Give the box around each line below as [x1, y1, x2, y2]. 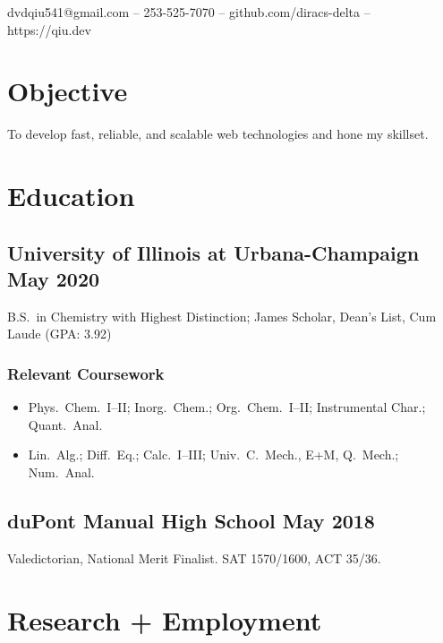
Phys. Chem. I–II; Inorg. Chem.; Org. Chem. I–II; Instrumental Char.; [28, 398, 426, 416]
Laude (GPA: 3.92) [7, 324, 112, 343]
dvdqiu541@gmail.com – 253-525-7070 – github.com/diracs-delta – [7, 3, 371, 21]
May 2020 [7, 265, 100, 293]
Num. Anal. [28, 463, 95, 482]
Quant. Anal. [28, 415, 103, 433]
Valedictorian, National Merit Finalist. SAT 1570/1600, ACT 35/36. [7, 548, 381, 567]
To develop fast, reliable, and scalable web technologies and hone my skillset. [7, 124, 429, 143]
